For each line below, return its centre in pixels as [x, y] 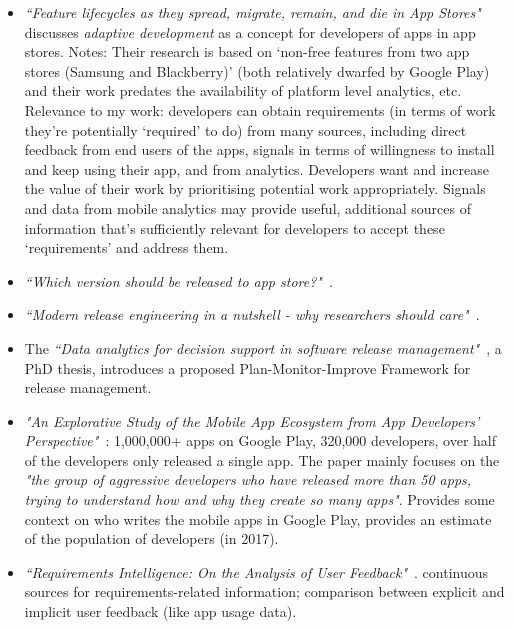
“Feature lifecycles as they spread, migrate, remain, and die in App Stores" [252, 12]
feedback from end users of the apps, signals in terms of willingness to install [259, 149]
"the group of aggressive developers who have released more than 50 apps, [248, 479]
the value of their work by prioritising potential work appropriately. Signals [255, 188]
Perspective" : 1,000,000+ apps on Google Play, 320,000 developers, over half [260, 440]
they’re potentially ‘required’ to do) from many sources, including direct [245, 129]
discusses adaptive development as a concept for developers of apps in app [250, 31]
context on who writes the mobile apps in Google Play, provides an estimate [258, 518]
